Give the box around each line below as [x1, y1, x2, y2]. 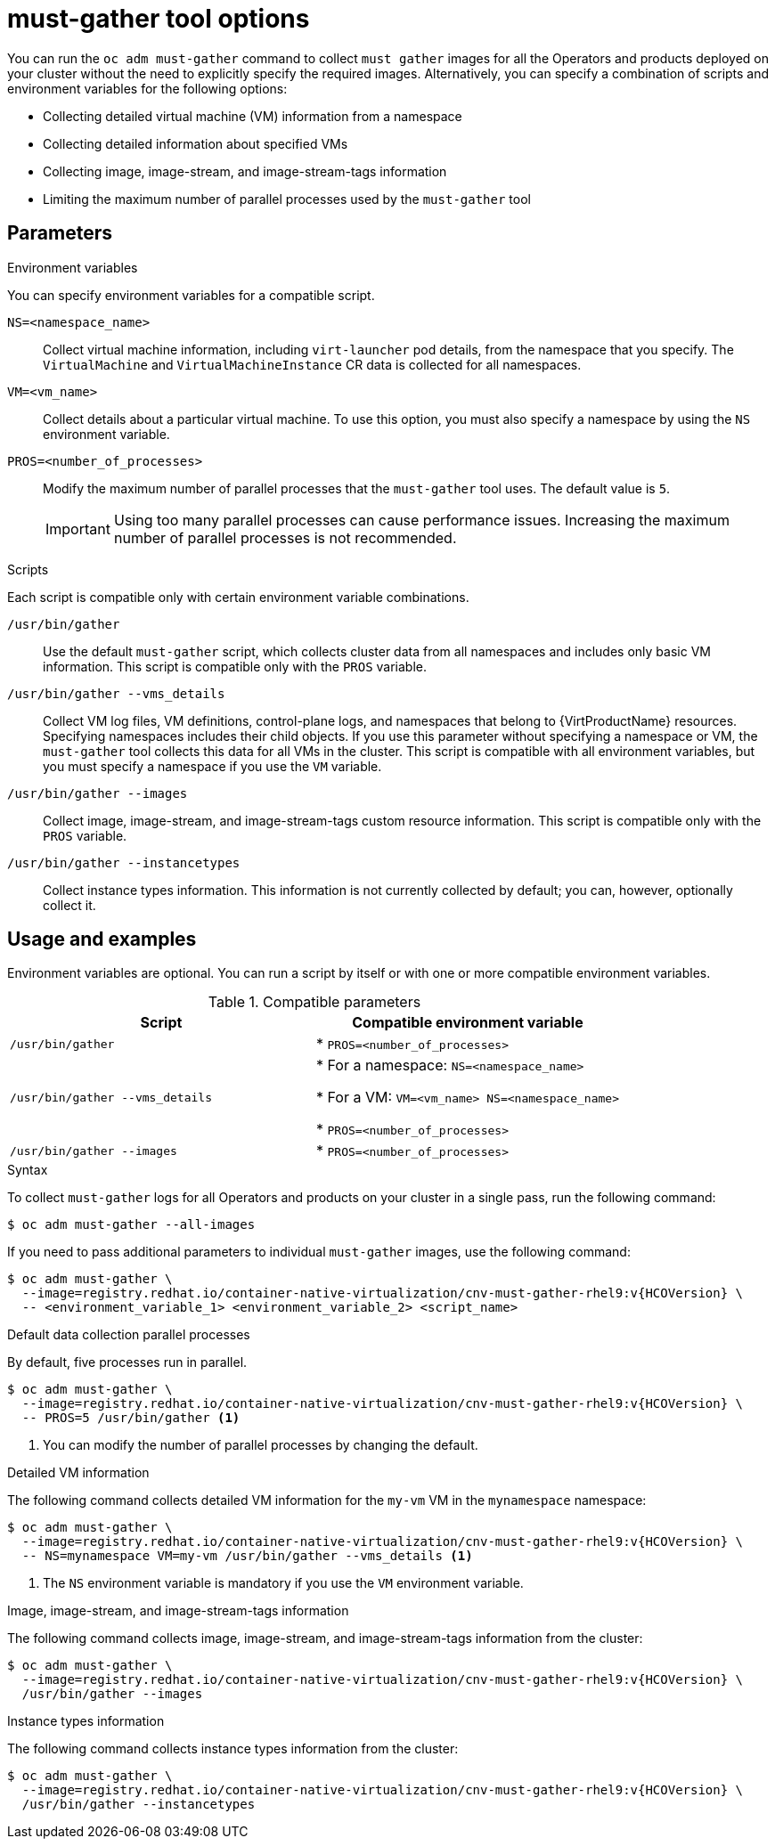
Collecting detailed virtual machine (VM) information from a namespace [43, 108, 462, 124]
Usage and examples [7, 928, 197, 951]
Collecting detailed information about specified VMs [43, 135, 348, 151]
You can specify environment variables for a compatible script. [7, 287, 375, 303]
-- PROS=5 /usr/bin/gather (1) [21, 1411, 241, 1426]
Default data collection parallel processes [7, 1327, 250, 1343]
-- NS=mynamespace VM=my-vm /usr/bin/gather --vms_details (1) [21, 1549, 473, 1564]
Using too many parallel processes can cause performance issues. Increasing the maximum [113, 510, 730, 529]
